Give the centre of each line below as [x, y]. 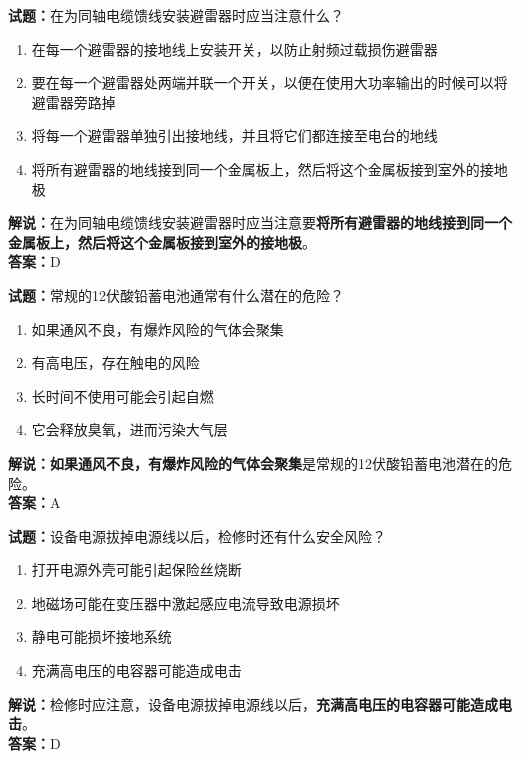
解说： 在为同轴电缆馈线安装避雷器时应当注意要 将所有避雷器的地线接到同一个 [260, 222]
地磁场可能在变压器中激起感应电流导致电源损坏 [185, 602]
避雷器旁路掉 [73, 101]
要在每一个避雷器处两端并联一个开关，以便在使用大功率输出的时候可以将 [269, 82]
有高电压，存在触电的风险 [115, 362]
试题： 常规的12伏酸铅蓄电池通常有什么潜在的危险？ [176, 294]
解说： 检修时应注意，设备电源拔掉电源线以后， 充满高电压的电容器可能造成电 [260, 703]
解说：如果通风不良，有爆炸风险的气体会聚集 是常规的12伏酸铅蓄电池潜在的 [253, 462]
